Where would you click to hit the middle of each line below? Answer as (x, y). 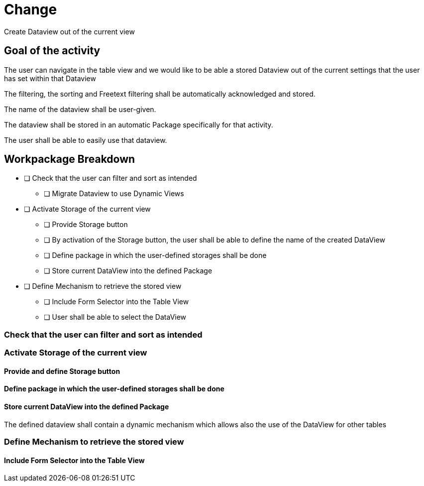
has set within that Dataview (50, 78)
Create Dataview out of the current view (69, 31)
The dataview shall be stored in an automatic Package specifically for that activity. (139, 124)
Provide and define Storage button (62, 371)
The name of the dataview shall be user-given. (80, 109)
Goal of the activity (52, 51)
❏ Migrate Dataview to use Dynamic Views (114, 194)
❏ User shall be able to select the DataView (115, 317)
